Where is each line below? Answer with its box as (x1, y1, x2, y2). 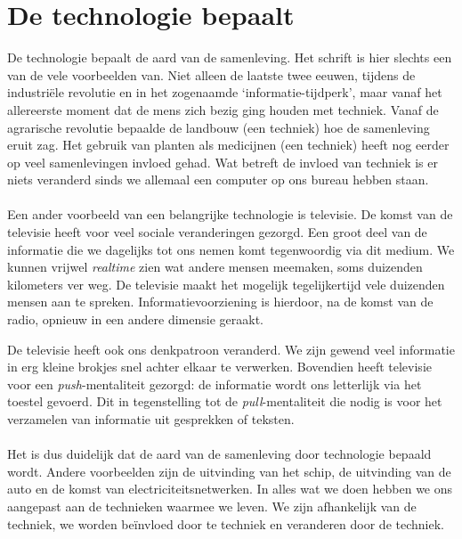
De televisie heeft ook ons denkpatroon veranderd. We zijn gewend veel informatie (7, 339, 455, 358)
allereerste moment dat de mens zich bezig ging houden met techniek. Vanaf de (7, 100, 439, 118)
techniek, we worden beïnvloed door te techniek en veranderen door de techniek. (7, 514, 444, 533)
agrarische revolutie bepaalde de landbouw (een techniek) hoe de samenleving (7, 118, 430, 136)
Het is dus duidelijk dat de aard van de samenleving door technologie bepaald (7, 445, 432, 463)
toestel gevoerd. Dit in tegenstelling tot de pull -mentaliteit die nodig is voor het (7, 392, 442, 411)
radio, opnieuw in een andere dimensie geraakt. (7, 310, 263, 329)
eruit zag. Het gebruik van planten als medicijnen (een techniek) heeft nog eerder (7, 135, 450, 154)
